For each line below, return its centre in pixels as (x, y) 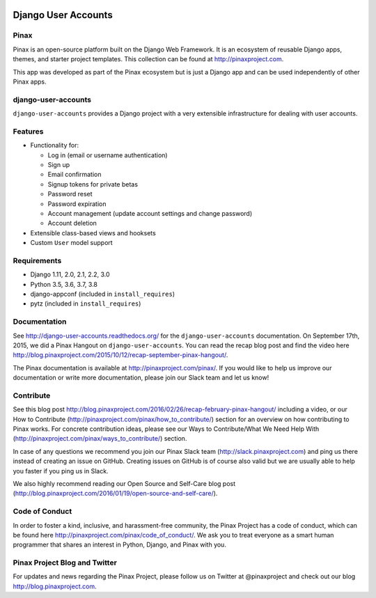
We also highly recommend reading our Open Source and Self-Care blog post (124, 484)
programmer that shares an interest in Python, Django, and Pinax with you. (119, 545)
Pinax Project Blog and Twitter (65, 562)
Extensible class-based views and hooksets (93, 233)
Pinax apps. (30, 81)
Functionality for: (55, 145)
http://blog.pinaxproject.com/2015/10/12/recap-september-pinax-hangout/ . (120, 355)
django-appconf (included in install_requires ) (103, 294)
